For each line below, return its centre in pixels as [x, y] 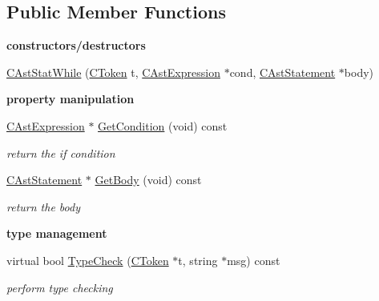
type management [57, 233]
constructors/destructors [76, 45]
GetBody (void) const [148, 180]
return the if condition [61, 153]
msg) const [254, 260]
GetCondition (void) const [163, 125]
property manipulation [71, 99]
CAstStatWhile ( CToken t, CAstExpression [113, 72]
